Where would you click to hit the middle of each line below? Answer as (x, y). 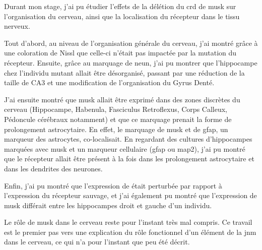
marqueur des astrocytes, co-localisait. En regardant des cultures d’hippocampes (128, 139)
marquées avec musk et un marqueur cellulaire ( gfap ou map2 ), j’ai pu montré (125, 148)
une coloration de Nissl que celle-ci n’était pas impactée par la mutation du (120, 53)
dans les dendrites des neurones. (53, 168)
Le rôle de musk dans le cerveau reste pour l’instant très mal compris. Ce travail (128, 222)
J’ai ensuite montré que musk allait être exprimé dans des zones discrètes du (122, 99)
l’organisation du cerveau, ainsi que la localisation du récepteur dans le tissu (122, 16)
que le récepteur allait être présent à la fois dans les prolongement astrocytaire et (129, 159)
